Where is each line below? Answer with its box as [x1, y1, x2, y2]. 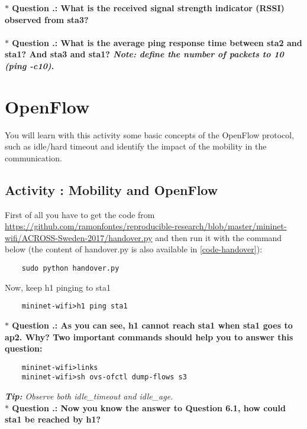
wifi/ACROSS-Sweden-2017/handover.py [5, 231, 153, 243]
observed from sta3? [5, 13, 89, 25]
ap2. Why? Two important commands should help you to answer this [5, 330, 293, 343]
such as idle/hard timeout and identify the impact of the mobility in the [5, 140, 267, 152]
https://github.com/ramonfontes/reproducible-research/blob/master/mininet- [5, 220, 287, 232]
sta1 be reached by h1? [5, 413, 101, 425]
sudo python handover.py [21, 264, 119, 273]
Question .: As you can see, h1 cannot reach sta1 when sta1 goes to [12, 318, 293, 331]
